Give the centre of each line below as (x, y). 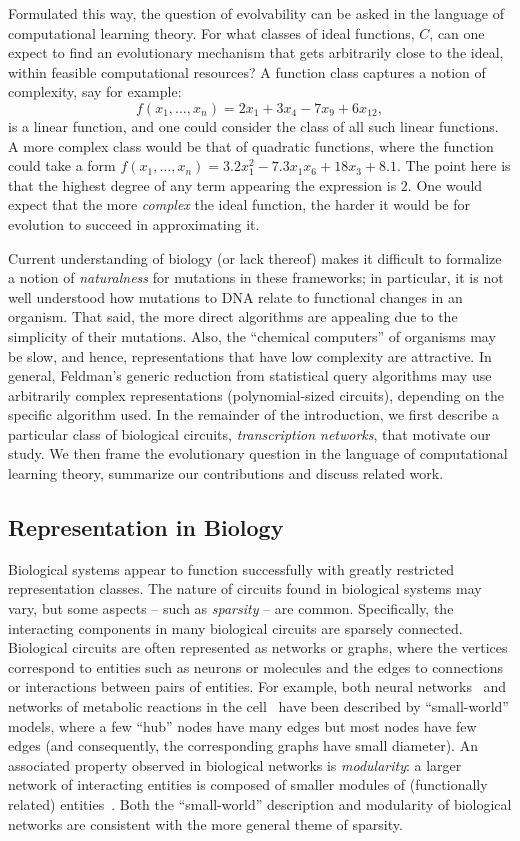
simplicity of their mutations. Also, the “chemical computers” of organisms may (252, 335)
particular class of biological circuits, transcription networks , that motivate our (249, 433)
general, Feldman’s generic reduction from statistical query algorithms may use (250, 375)
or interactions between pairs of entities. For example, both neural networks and (257, 686)
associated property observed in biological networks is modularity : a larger (235, 764)
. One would (445, 184)
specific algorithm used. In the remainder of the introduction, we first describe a (253, 414)
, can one (457, 32)
